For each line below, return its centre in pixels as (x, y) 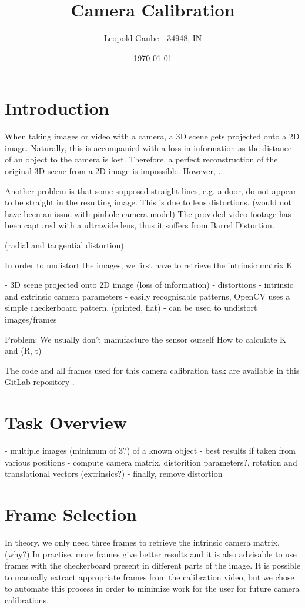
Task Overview (66, 422)
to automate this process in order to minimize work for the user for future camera (152, 588)
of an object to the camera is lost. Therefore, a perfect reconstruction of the (141, 159)
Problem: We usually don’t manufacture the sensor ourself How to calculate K (145, 339)
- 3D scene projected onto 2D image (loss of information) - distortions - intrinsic (149, 285)
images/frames (31, 319)
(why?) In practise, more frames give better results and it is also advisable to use (151, 554)
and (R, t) (23, 350)
